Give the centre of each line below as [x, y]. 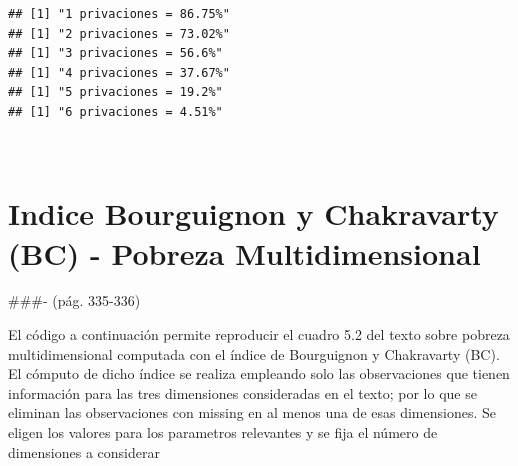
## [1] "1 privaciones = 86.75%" [119, 14]
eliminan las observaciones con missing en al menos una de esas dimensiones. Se [252, 412]
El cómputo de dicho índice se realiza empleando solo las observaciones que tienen [259, 373]
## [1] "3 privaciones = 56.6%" [115, 53]
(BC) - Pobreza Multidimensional [244, 252]
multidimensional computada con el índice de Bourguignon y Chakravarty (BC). [254, 353]
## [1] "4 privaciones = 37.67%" [119, 72]
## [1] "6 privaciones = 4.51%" [115, 111]
